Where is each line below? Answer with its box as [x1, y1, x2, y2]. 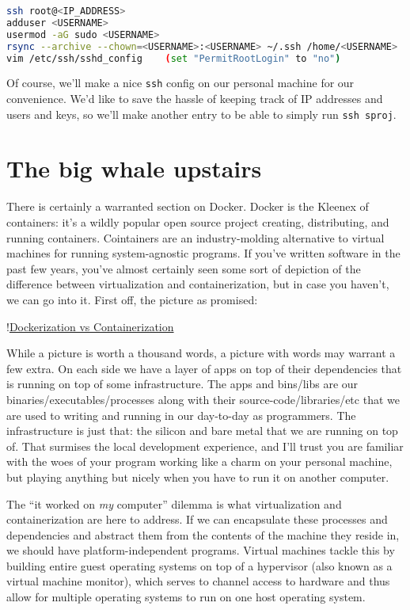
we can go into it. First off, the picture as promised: [6, 291, 258, 307]
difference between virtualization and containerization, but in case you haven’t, [6, 276, 389, 292]
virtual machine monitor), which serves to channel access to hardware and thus [6, 573, 390, 589]
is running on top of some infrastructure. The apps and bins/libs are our [6, 376, 359, 392]
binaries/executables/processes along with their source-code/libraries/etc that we [6, 391, 400, 407]
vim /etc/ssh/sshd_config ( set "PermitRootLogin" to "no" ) [6, 52, 341, 64]
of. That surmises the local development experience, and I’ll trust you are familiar [6, 437, 404, 454]
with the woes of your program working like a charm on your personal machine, [6, 453, 393, 470]
